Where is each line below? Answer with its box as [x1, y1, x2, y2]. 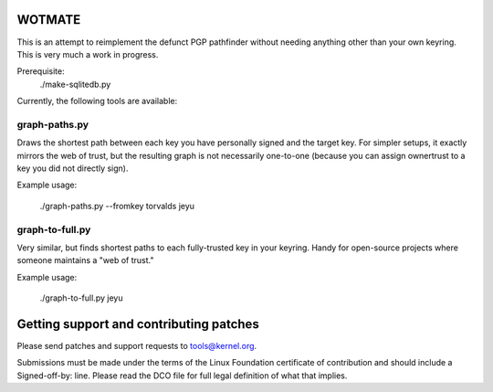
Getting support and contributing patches [16, 316, 259, 332]
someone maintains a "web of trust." [16, 255, 154, 266]
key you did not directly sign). [16, 163, 129, 174]
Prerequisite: [16, 66, 66, 77]
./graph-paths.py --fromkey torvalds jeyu [39, 200, 195, 211]
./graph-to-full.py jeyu [39, 292, 123, 303]
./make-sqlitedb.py [39, 79, 111, 90]
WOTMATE [16, 12, 81, 27]
